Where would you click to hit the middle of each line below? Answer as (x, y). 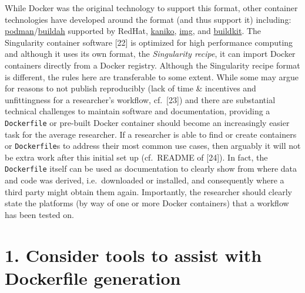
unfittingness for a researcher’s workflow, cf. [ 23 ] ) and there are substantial (140, 99)
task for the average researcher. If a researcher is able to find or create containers (151, 134)
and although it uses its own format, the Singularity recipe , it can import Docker (150, 54)
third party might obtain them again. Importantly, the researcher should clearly (148, 191)
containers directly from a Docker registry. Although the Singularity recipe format (152, 65)
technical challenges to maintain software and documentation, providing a (138, 111)
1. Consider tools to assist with (133, 255)
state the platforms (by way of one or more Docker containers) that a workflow (147, 203)
